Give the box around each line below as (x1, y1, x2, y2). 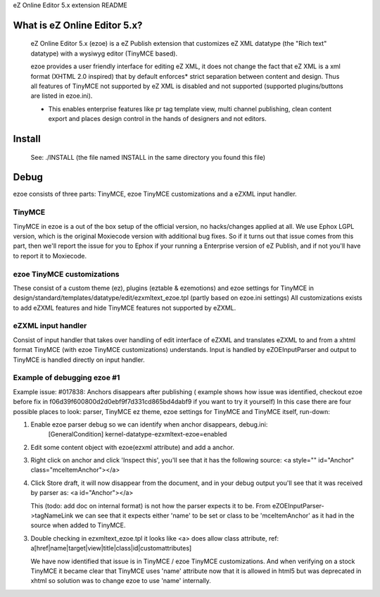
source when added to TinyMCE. (30, 521, 126, 529)
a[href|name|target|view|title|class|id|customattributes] (30, 544, 192, 553)
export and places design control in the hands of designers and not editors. (48, 115, 267, 123)
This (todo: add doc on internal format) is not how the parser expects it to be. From (30, 501, 271, 510)
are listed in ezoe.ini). (30, 92, 93, 100)
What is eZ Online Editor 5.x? (13, 19, 143, 31)
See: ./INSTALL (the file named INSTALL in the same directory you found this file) (30, 153, 266, 161)
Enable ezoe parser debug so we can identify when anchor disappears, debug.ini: (30, 420, 268, 429)
